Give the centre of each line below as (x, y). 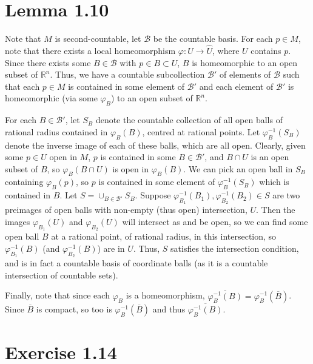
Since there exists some (48, 62)
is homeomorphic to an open (245, 62)
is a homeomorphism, (165, 295)
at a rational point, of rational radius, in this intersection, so (164, 236)
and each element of (236, 86)
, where (226, 50)
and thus (169, 308)
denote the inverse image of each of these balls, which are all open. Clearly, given (155, 145)
